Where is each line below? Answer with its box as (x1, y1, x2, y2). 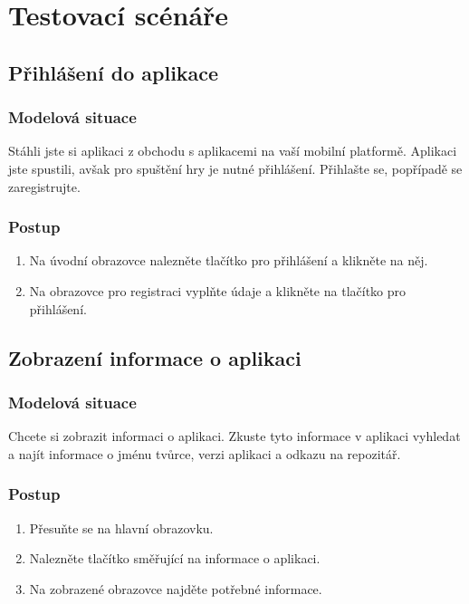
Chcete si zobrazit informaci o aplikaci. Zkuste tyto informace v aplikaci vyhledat (8, 427, 461, 446)
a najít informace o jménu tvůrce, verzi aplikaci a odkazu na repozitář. (8, 444, 401, 463)
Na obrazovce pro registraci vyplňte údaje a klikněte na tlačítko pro (29, 281, 407, 300)
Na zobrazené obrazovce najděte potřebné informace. (29, 579, 322, 598)
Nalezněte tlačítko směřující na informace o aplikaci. (29, 549, 321, 568)
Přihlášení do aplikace (8, 58, 219, 86)
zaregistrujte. (8, 177, 81, 196)
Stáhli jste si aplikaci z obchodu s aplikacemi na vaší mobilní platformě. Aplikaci (8, 141, 457, 160)
